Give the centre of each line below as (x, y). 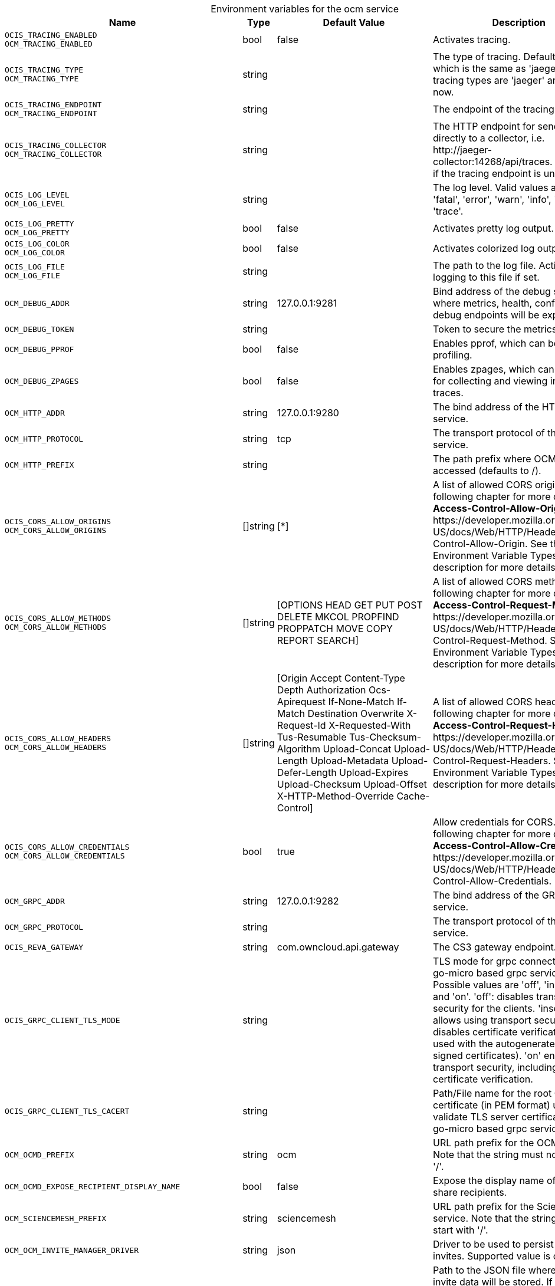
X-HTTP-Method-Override (335, 796)
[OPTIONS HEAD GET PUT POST (350, 605)
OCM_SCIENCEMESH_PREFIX (56, 1218)
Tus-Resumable (312, 737)
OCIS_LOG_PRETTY (40, 224)
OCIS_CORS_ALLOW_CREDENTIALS (67, 847)
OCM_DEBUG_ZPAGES (42, 381)
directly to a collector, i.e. (489, 138)
